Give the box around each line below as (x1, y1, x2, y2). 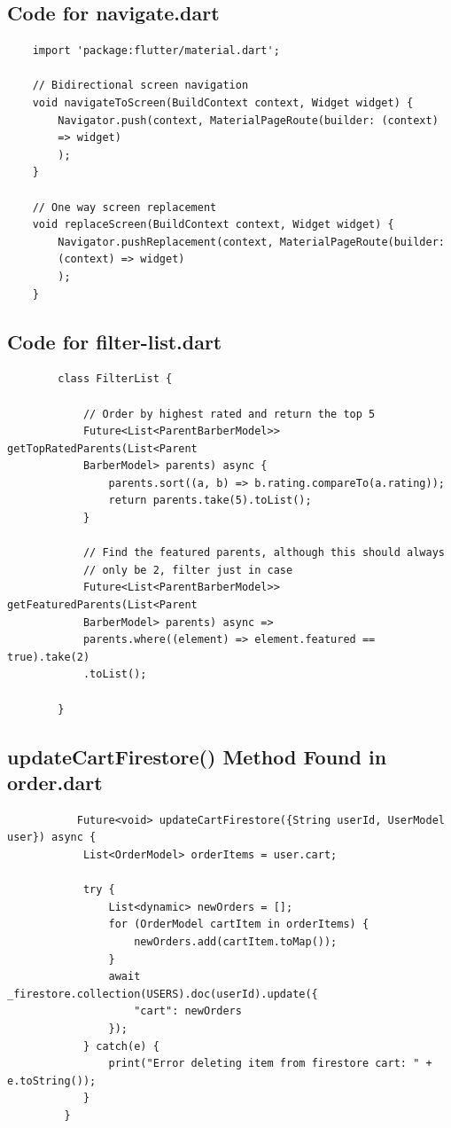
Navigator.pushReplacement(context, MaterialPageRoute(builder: (58, 235, 445, 248)
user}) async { (7, 831, 97, 844)
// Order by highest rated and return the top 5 (82, 407, 376, 420)
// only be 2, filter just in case (82, 563, 293, 576)
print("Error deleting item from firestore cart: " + (108, 1057, 432, 1070)
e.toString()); (7, 1074, 97, 1087)
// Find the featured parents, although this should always (82, 546, 445, 560)
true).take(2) (7, 650, 90, 663)
